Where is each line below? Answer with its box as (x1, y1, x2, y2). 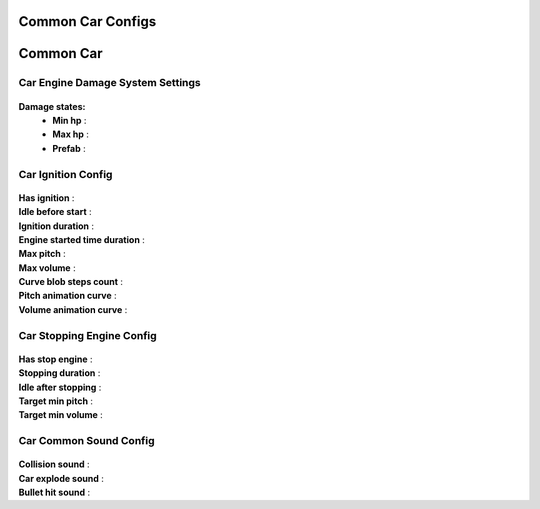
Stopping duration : (18, 367, 101, 379)
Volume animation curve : (18, 303, 128, 315)
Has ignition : (18, 191, 75, 204)
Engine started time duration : (18, 233, 145, 245)
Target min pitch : (18, 395, 94, 407)
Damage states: (18, 100, 86, 112)
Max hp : (52, 128, 90, 140)
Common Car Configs (18, 13, 157, 30)
